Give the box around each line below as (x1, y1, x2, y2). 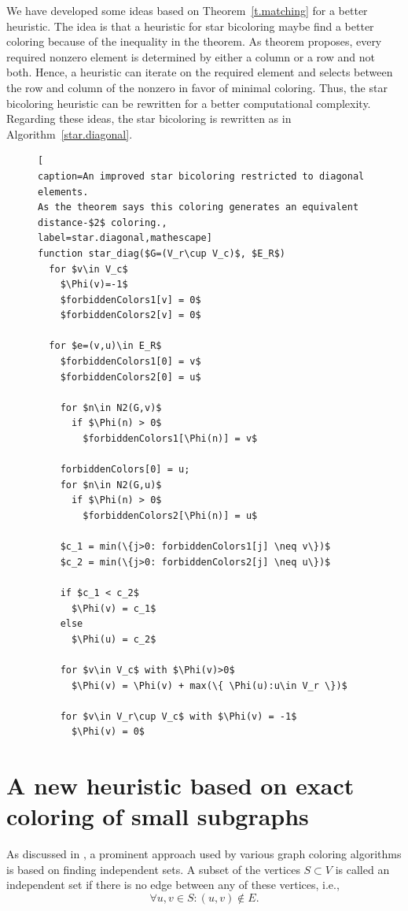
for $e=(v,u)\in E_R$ (49, 340, 162, 352)
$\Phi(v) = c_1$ (71, 602, 156, 614)
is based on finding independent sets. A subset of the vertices (6, 861, 300, 877)
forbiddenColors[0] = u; (60, 464, 190, 476)
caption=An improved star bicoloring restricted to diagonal (38, 170, 365, 182)
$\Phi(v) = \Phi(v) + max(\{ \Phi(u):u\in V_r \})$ (71, 680, 347, 691)
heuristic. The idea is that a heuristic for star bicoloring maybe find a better (6, 17, 374, 34)
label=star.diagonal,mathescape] (38, 232, 212, 244)
